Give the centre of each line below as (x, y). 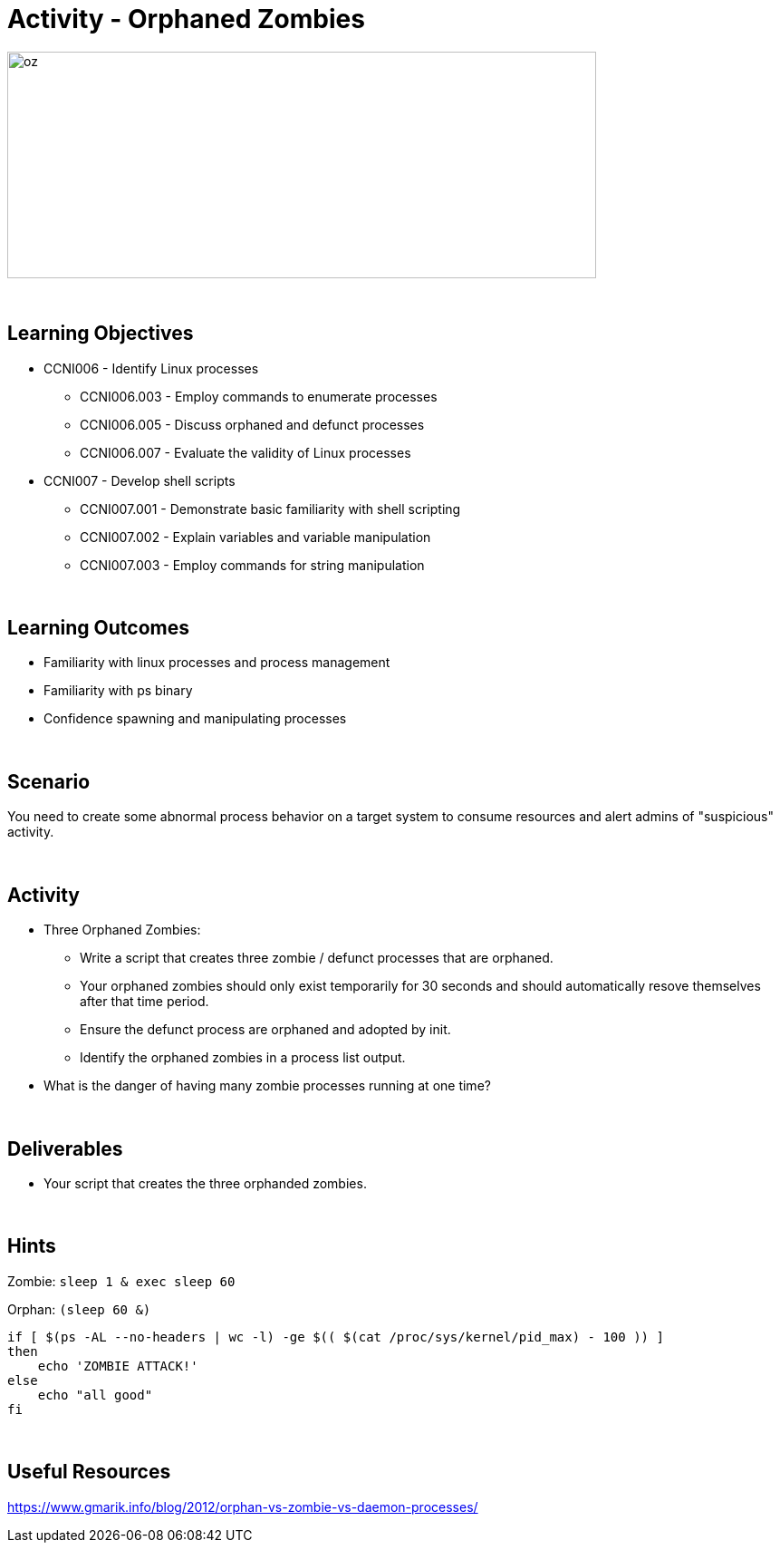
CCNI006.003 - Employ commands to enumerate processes (259, 396)
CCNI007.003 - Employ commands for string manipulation (252, 565)
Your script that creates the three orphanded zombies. (205, 1183)
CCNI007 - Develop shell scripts (140, 480)
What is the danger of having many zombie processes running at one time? (267, 1086)
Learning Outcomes (98, 628)
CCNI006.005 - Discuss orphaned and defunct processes (252, 424)
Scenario (49, 781)
